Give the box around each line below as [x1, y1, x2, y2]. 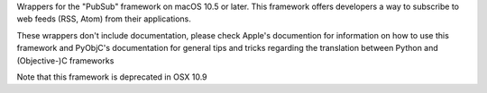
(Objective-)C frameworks [16, 55, 115, 66]
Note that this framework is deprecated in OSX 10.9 [16, 72, 207, 82]
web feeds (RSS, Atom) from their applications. [16, 13, 191, 24]
